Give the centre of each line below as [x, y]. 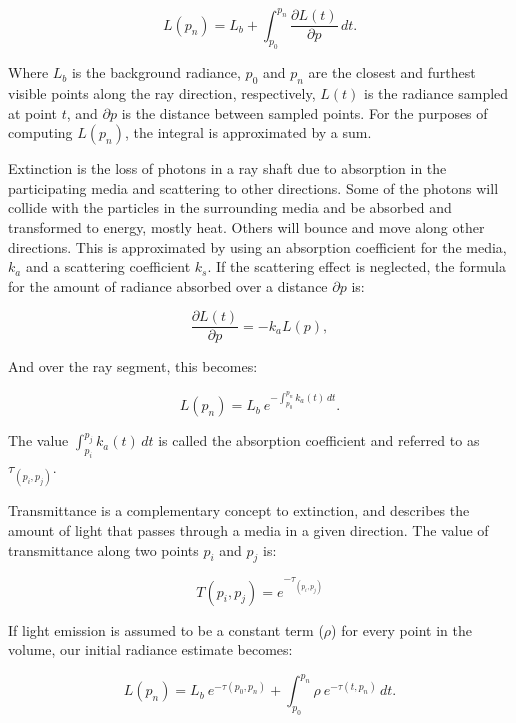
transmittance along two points [103, 549]
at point [33, 112]
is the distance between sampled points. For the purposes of [304, 112]
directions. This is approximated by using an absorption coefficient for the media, [257, 246]
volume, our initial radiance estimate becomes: [150, 649]
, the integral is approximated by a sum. [248, 132]
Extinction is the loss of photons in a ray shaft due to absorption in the [227, 168]
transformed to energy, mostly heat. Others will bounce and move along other [246, 227]
